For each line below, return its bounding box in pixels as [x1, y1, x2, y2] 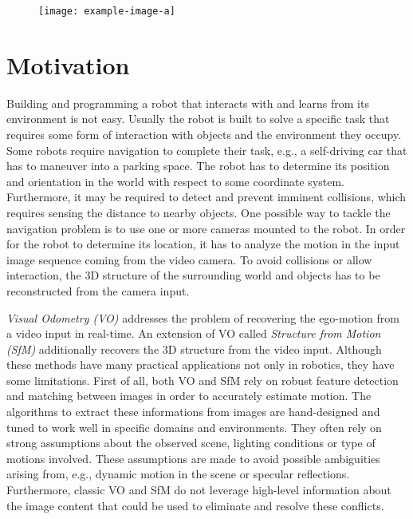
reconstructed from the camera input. [6, 282, 190, 299]
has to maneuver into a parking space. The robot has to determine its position [6, 157, 390, 174]
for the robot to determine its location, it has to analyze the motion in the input [6, 236, 400, 252]
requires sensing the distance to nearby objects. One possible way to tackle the [6, 204, 391, 220]
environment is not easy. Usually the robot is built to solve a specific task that [6, 110, 390, 127]
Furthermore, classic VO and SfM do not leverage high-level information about [6, 481, 391, 498]
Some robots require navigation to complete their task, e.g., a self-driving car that [6, 141, 407, 158]
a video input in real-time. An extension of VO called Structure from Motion [6, 325, 381, 342]
